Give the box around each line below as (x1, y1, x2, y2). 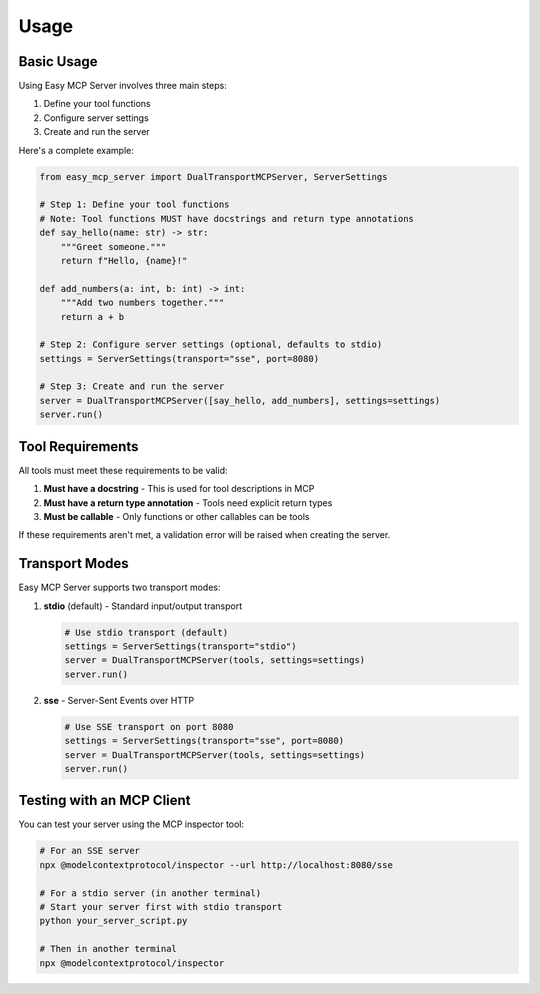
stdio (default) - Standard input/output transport (43, 600, 243, 612)
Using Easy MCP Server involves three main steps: (18, 80, 227, 92)
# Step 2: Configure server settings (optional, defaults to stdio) (39, 339, 383, 350)
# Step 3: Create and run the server (39, 381, 225, 392)
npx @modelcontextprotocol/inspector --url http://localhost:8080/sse (39, 859, 394, 870)
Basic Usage (18, 53, 98, 70)
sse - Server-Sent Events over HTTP (43, 694, 195, 706)
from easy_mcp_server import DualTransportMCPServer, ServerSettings (39, 171, 388, 182)
